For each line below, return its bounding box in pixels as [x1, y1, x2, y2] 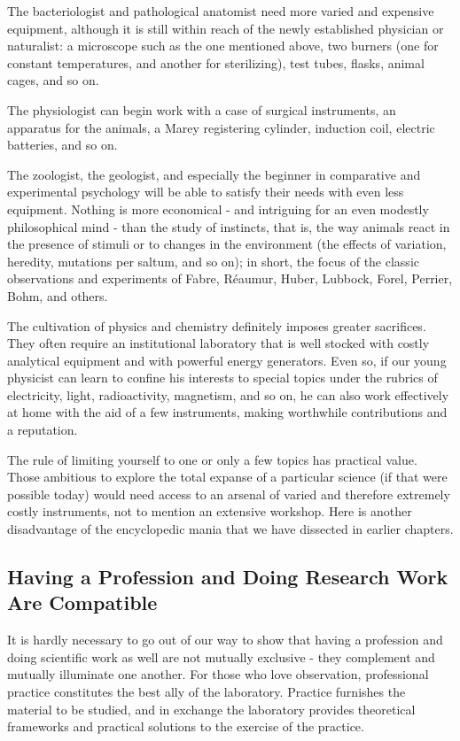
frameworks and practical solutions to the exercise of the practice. [7, 717, 364, 736]
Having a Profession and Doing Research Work [7, 563, 448, 590]
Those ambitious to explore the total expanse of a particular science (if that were [7, 467, 448, 486]
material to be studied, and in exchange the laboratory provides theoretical [7, 699, 416, 718]
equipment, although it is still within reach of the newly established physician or [7, 19, 444, 37]
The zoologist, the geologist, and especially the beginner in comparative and [7, 165, 421, 183]
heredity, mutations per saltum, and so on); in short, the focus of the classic [7, 251, 419, 270]
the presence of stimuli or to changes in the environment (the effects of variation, [7, 235, 447, 253]
